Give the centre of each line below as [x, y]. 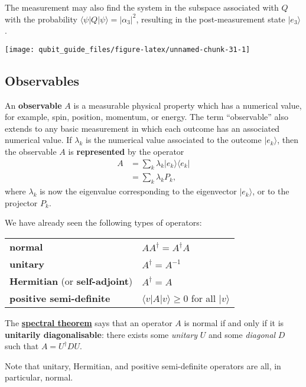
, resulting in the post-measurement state [211, 19]
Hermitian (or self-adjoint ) [71, 281]
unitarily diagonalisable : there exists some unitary [101, 334]
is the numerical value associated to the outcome [173, 140]
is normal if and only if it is [234, 323]
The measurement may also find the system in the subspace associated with [142, 7]
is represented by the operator [126, 152]
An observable [33, 105]
